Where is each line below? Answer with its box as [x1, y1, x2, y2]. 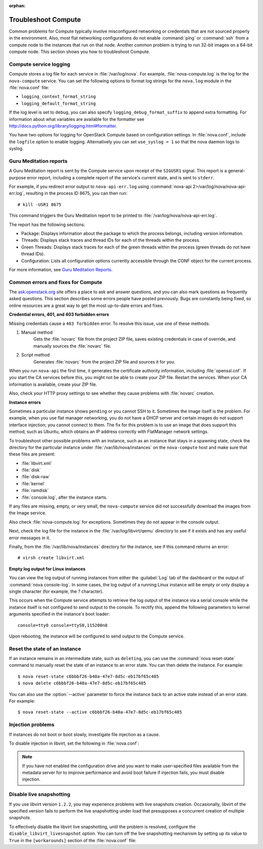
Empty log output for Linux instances [9, 566, 86, 572]
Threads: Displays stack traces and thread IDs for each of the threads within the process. [21, 237, 201, 243]
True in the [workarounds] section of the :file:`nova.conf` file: [9, 837, 136, 843]
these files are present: [9, 451, 56, 457]
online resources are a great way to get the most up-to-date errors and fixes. [9, 302, 164, 308]
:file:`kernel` [21, 480, 46, 487]
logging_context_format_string [21, 94, 96, 99]
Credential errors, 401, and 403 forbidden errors [9, 312, 110, 318]
